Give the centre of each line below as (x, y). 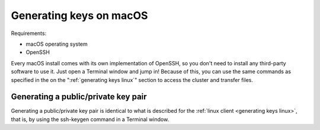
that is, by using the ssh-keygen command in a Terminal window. (90, 119)
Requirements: (29, 33)
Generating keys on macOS (79, 15)
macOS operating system (57, 44)
